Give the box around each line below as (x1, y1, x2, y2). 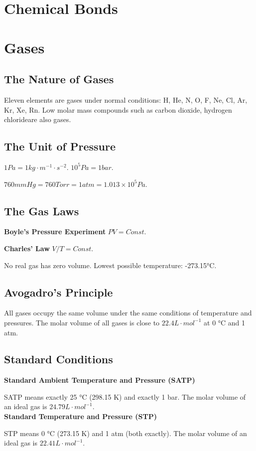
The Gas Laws (4, 203, 79, 218)
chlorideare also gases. (4, 114, 71, 125)
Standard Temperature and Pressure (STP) (4, 411, 157, 422)
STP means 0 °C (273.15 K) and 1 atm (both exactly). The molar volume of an (4, 428, 247, 438)
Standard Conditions (4, 351, 113, 367)
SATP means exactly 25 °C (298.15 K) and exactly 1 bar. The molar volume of (4, 391, 246, 402)
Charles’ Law (4, 243, 50, 253)
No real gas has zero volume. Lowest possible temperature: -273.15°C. (4, 260, 217, 270)
